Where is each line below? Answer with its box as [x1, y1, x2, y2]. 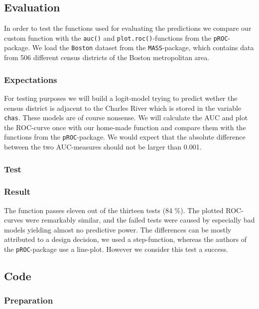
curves [4, 215, 23, 225]
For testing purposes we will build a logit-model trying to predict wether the [4, 92, 238, 103]
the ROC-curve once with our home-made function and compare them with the [4, 122, 246, 132]
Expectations [4, 73, 57, 85]
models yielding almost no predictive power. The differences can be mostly [4, 224, 232, 234]
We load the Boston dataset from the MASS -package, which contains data [32, 42, 254, 53]
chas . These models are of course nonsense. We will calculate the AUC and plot [4, 112, 248, 123]
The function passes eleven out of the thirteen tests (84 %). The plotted [4, 205, 224, 215]
